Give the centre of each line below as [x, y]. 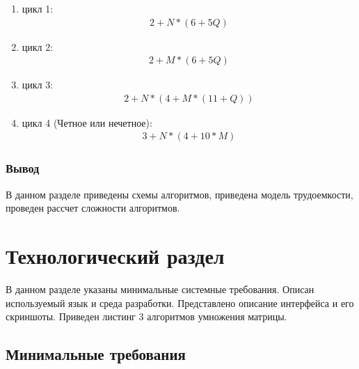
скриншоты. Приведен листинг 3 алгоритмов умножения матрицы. [146, 316]
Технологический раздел [115, 256]
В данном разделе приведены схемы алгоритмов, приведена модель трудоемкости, [179, 194]
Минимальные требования [96, 354]
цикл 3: [38, 85]
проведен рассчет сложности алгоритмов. [93, 208]
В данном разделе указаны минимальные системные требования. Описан [160, 289]
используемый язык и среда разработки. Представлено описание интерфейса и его [180, 303]
